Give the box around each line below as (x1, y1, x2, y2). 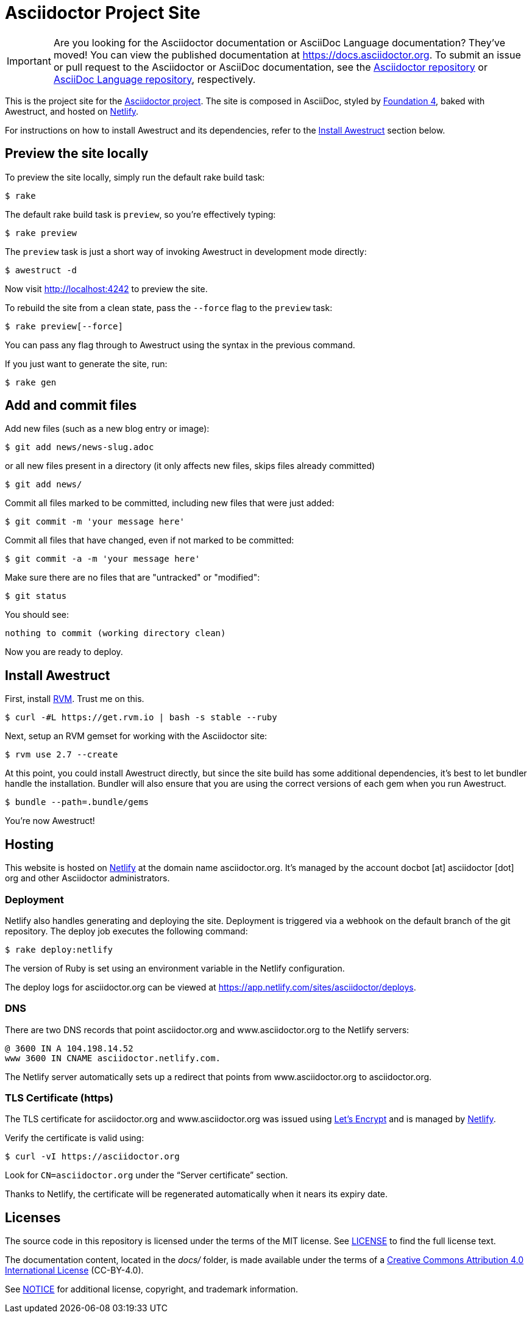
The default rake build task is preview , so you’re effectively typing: (5, 209, 276, 220)
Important (7, 54, 51, 67)
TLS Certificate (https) (5, 1092, 113, 1104)
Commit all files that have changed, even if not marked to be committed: (5, 535, 294, 546)
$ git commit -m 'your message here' (5, 517, 185, 527)
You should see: (5, 609, 69, 620)
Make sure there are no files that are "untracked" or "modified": (5, 572, 260, 583)
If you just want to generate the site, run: (5, 358, 168, 369)
